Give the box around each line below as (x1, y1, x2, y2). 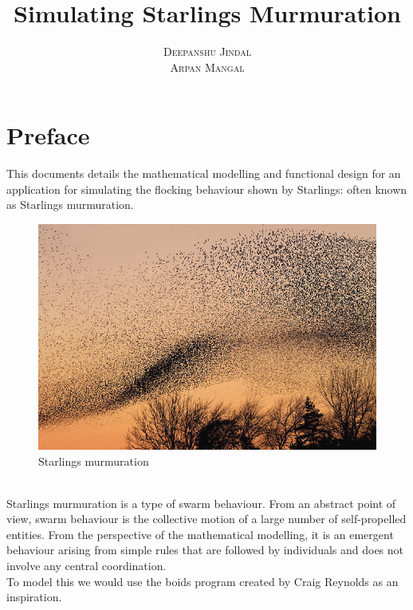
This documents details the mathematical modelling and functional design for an (6, 165, 401, 182)
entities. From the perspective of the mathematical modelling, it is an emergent (6, 525, 394, 542)
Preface (6, 119, 90, 152)
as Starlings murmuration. (6, 196, 134, 213)
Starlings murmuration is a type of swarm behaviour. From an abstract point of (6, 494, 396, 511)
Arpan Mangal (170, 58, 245, 75)
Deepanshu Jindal (163, 43, 251, 60)
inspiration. (6, 588, 62, 605)
